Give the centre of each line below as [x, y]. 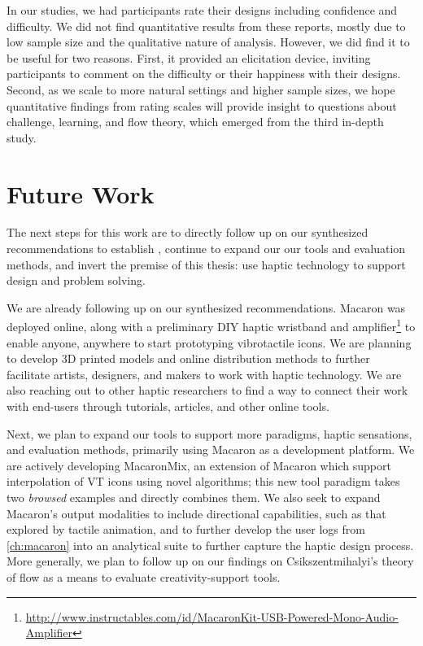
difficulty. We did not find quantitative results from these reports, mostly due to [206, 26]
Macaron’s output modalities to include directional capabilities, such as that [196, 513]
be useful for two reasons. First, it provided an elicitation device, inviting [189, 57]
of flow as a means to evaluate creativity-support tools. [144, 577]
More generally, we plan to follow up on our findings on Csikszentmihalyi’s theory [210, 561]
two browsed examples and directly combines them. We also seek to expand [194, 498]
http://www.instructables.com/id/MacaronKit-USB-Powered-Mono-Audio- [212, 616]
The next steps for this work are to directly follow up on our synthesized [188, 232]
